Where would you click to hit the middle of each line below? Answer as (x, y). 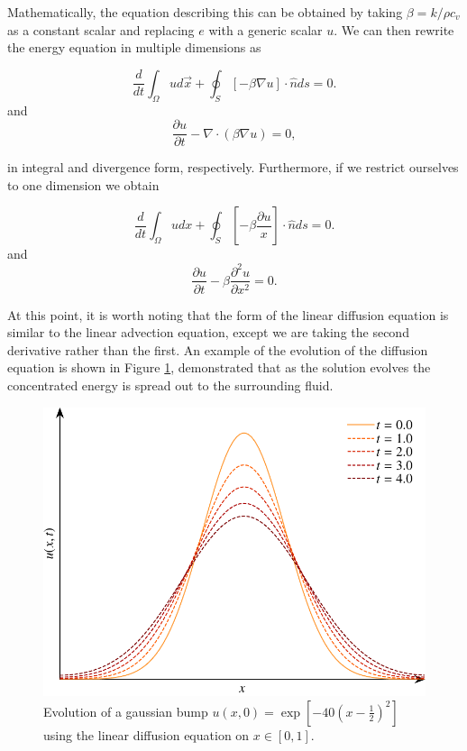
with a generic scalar (266, 29)
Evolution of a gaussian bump (126, 711)
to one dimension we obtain (83, 184)
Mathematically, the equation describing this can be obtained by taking (205, 12)
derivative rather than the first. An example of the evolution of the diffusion (218, 349)
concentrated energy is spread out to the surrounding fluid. (170, 385)
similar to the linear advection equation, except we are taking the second (208, 332)
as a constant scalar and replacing (101, 29)
